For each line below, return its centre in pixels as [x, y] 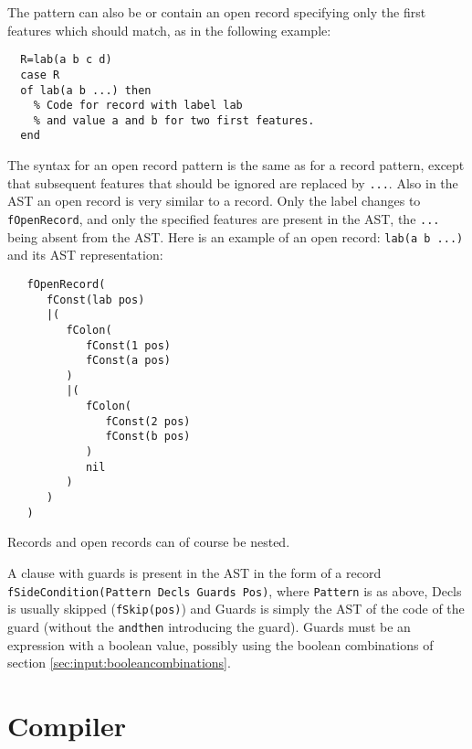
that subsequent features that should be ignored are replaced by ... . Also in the [233, 182]
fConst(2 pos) [148, 421]
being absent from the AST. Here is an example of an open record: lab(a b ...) [236, 236]
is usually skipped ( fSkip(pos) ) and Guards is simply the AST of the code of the [236, 609]
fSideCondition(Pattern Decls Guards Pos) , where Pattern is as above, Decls [235, 590]
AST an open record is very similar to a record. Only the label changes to [214, 201]
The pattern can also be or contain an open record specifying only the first [217, 12]
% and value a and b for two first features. [174, 120]
